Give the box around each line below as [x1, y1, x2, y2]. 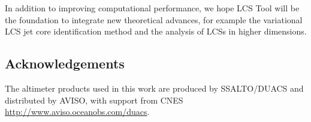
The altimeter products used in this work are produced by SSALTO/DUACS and [5, 82, 304, 94]
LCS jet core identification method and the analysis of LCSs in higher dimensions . [5, 25, 307, 37]
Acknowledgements [5, 54, 125, 73]
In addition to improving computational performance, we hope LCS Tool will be [5, 2, 300, 14]
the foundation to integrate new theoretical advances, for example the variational [5, 13, 303, 26]
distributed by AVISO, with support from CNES [5, 93, 183, 106]
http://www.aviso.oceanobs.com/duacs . [5, 105, 150, 118]
